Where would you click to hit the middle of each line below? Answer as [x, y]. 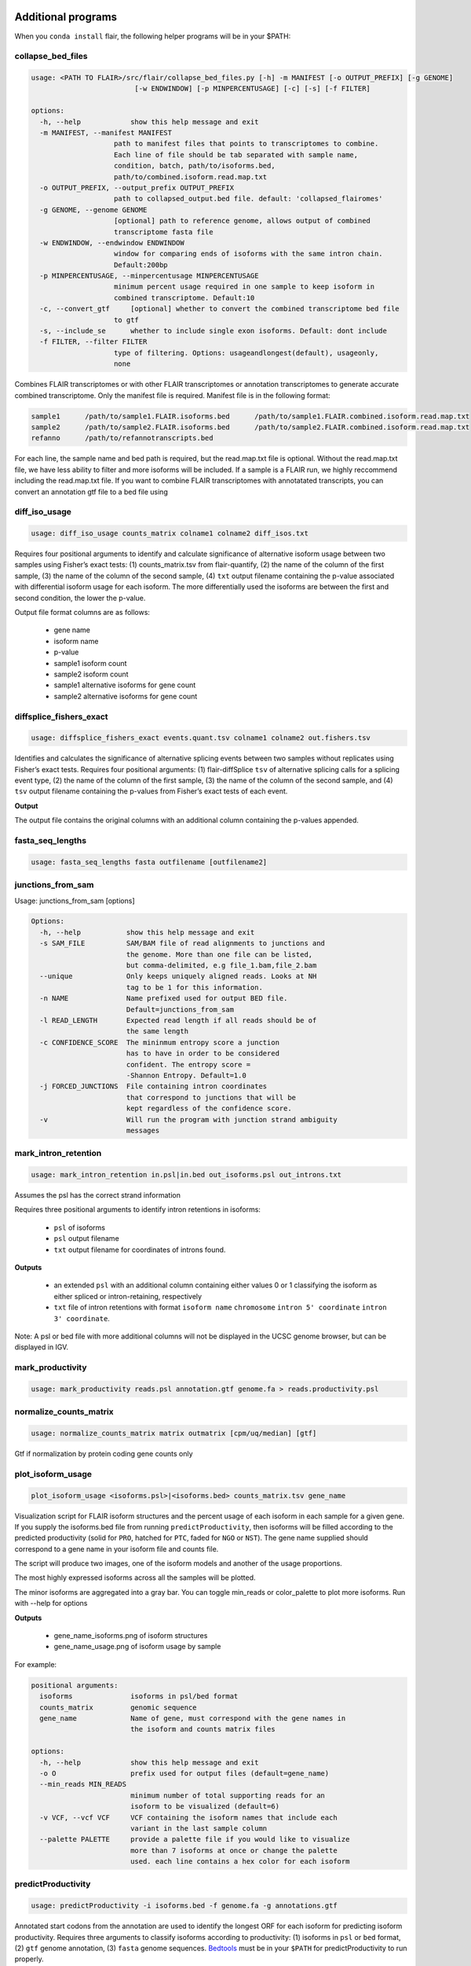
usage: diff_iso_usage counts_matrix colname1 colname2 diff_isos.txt [170, 534]
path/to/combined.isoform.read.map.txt [191, 177]
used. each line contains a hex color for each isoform [240, 1861]
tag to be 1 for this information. [194, 987]
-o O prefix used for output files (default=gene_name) [184, 1773]
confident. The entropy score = [188, 1064]
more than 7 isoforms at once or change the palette [234, 1850]
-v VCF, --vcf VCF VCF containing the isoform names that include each [188, 1817]
